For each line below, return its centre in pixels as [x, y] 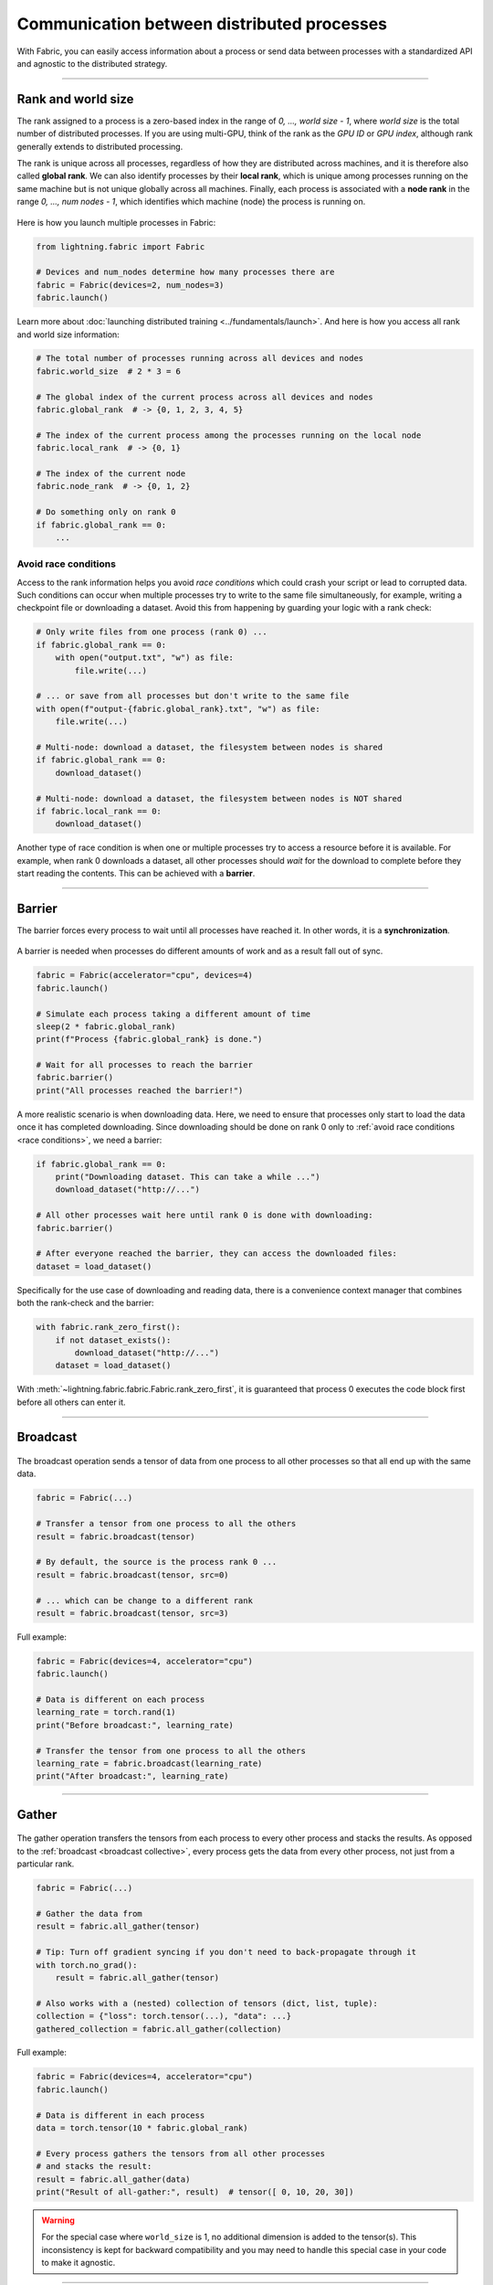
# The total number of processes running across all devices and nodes [200, 358]
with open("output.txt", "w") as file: [145, 658]
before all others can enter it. [72, 1402]
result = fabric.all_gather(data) [113, 2179]
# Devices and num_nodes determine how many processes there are [185, 272]
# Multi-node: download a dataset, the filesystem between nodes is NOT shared [219, 798]
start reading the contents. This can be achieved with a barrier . [136, 874]
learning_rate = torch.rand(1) [106, 1712]
